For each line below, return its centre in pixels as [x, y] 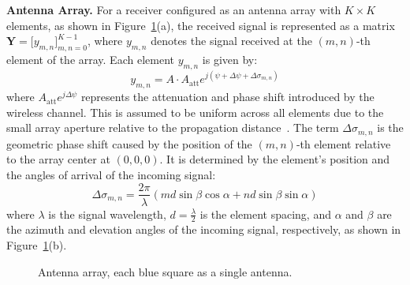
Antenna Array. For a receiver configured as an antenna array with [174, 9]
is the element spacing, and [265, 214]
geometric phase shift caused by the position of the [129, 143]
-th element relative [343, 143]
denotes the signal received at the [231, 41]
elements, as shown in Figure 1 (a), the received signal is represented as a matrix [201, 25]
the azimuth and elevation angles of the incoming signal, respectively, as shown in [204, 229]
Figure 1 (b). [37, 244]
